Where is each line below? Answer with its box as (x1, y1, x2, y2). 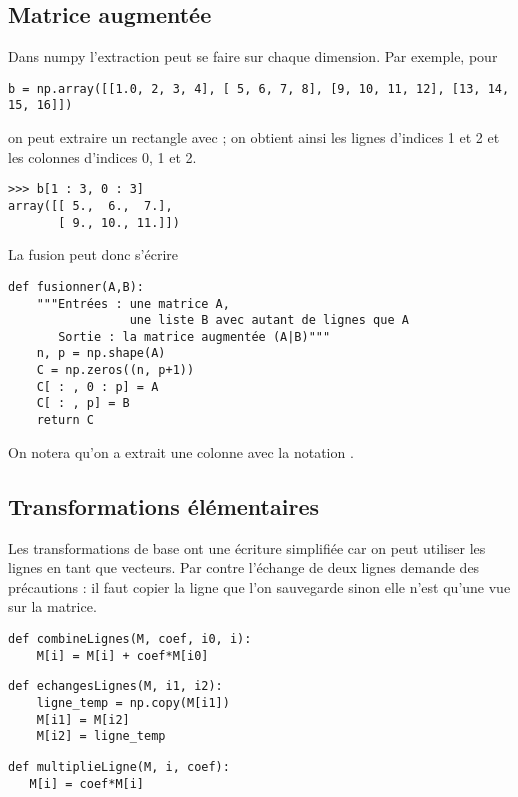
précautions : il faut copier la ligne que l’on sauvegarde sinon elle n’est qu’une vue (8, 576, 511, 597)
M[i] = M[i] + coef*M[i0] (36, 648, 209, 663)
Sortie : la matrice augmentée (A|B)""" (58, 329, 331, 344)
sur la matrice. (8, 596, 97, 617)
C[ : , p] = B (36, 396, 130, 411)
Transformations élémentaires (8, 490, 319, 521)
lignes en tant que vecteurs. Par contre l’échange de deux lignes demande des (8, 557, 480, 578)
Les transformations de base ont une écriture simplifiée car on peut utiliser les (8, 537, 486, 558)
